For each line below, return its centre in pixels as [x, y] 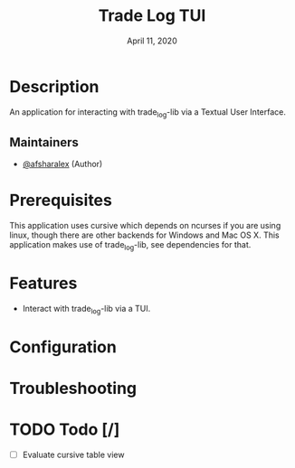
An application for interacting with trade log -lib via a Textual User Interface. [148, 112]
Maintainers [44, 142]
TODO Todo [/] [65, 430]
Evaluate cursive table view [73, 455]
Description [54, 86]
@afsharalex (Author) [62, 164]
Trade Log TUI [152, 16]
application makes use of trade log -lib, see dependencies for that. [130, 246]
